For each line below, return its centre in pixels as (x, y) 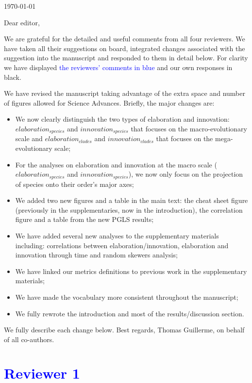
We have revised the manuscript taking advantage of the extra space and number (125, 93)
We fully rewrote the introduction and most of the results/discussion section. (130, 313)
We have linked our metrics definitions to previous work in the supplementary (131, 271)
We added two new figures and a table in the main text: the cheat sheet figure (132, 200)
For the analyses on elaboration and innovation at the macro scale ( (116, 164)
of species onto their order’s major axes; (75, 184)
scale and (29, 138)
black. (13, 77)
